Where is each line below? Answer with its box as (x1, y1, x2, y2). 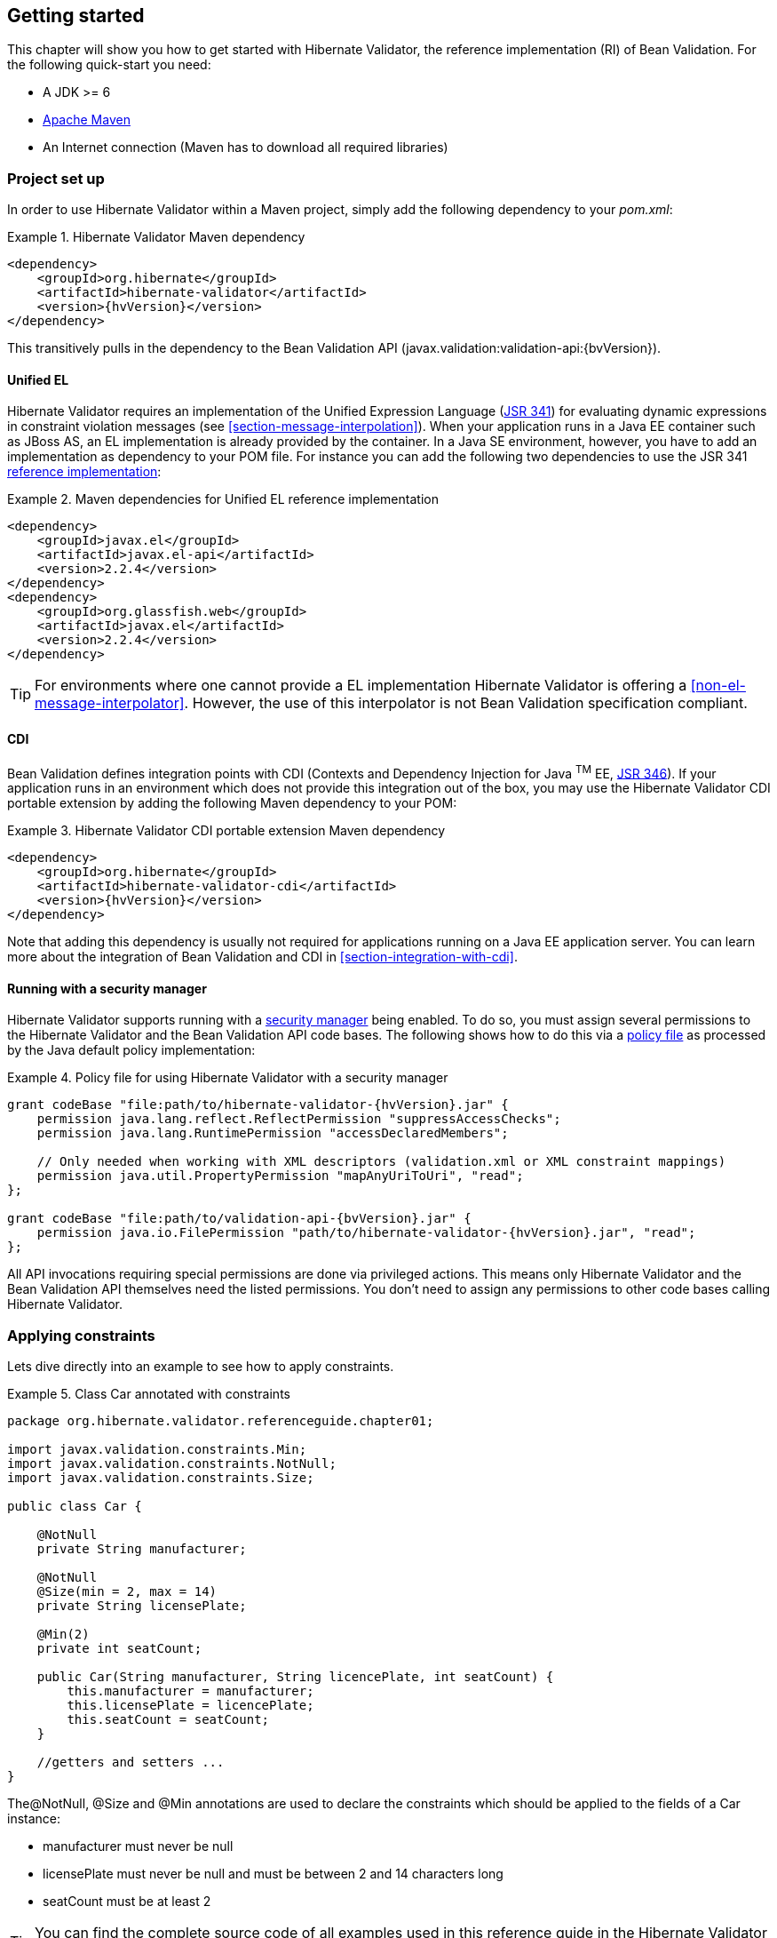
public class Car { (7, 1499, 142, 1514)
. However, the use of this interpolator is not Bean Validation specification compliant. (184, 694, 748, 713)
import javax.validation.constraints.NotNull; (7, 1456, 337, 1471)
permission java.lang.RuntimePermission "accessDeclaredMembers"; (36, 1126, 509, 1141)
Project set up (7, 169, 105, 187)
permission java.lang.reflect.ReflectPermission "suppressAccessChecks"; (36, 1112, 561, 1127)
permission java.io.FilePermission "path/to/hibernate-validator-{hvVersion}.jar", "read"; (36, 1225, 696, 1240)
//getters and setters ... (36, 1755, 225, 1770)
